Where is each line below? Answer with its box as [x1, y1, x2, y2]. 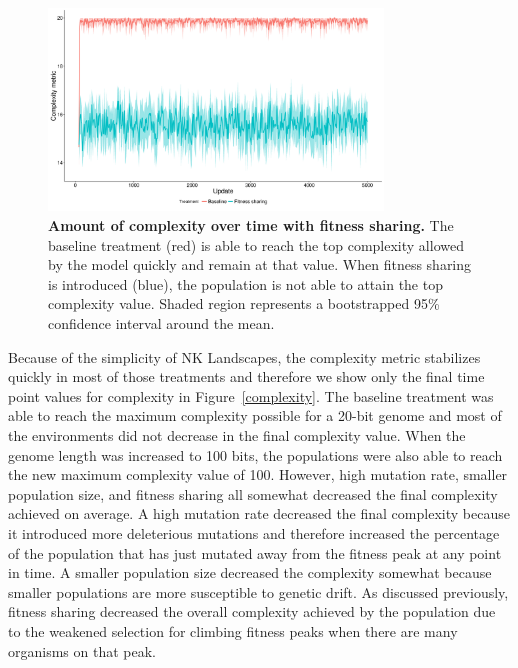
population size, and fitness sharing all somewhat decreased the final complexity [8, 483, 498, 504]
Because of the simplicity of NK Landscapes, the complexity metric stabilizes [8, 346, 481, 367]
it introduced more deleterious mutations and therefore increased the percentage [8, 522, 500, 543]
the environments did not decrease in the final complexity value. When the [8, 424, 466, 445]
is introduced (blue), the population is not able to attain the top [48, 273, 443, 294]
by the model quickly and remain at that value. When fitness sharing [48, 254, 472, 275]
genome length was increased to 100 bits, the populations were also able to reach [8, 444, 503, 465]
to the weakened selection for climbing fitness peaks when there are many [8, 620, 458, 641]
